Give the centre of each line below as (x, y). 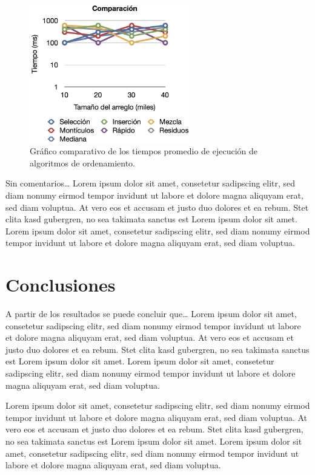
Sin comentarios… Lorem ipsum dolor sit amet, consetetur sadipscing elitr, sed (151, 183)
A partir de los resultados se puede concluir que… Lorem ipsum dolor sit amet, (151, 314)
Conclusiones (61, 285)
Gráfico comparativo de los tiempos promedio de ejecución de (144, 151)
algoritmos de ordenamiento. (82, 162)
